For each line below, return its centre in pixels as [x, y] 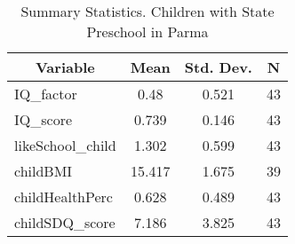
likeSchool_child [65, 145]
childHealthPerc [64, 197]
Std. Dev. [218, 67]
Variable [65, 67]
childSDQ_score [65, 222]
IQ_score [44, 119]
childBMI [44, 171]
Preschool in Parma [147, 31]
